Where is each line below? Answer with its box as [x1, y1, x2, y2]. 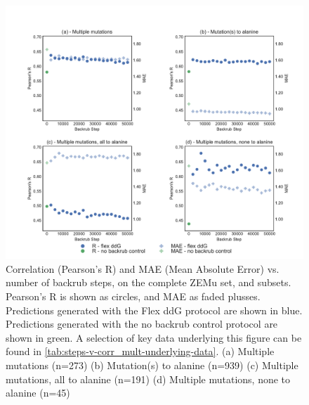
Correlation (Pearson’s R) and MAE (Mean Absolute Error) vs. [6, 261, 280, 276]
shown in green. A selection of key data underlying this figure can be [6, 330, 302, 345]
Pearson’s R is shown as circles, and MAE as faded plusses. [6, 289, 261, 304]
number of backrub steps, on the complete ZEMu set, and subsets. [6, 275, 291, 290]
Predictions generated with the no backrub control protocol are [6, 316, 278, 331]
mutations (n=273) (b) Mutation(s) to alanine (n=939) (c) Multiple [6, 357, 298, 372]
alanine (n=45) [6, 385, 70, 400]
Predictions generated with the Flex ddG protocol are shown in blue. [6, 302, 303, 317]
